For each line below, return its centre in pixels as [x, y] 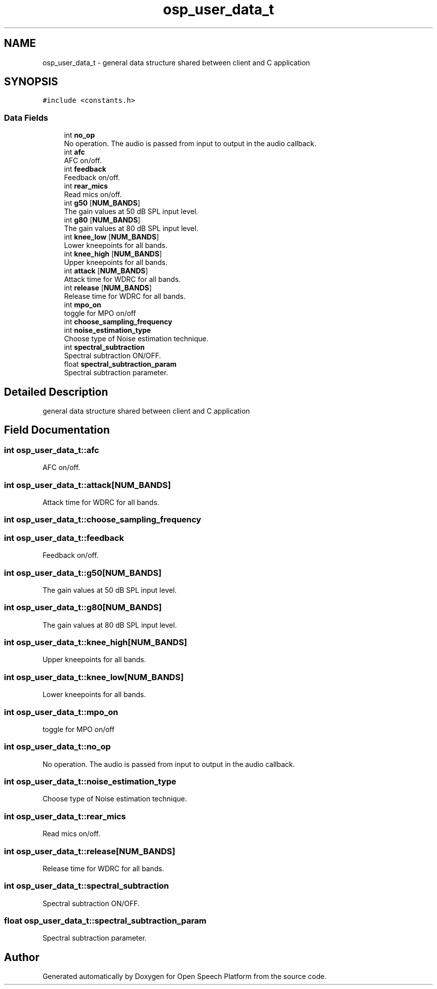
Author [22, 957]
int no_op [79, 135]
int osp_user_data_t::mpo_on [61, 712]
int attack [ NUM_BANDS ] [106, 271]
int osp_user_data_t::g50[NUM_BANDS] [83, 573]
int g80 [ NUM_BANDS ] [102, 220]
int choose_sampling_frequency [118, 322]
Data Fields [26, 118]
